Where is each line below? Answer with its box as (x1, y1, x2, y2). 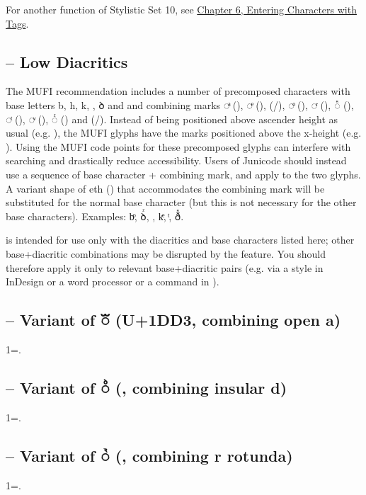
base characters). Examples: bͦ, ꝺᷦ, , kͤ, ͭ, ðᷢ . (6, 208, 184, 223)
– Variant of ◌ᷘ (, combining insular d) (6, 376, 287, 398)
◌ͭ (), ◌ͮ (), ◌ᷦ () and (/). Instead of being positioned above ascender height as (6, 111, 338, 126)
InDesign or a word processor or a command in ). (6, 274, 219, 289)
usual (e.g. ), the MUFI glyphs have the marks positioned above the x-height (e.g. (6, 125, 362, 140)
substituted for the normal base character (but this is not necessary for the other (6, 195, 357, 210)
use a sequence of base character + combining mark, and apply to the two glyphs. (6, 166, 361, 181)
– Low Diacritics (6, 50, 128, 72)
